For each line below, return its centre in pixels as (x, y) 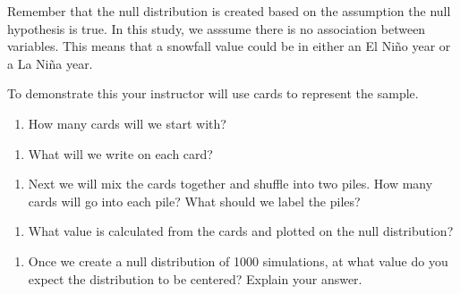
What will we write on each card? (120, 153)
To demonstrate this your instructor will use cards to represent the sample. (213, 93)
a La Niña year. (50, 63)
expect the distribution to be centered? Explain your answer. (195, 278)
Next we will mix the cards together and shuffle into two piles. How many (230, 184)
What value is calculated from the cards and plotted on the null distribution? (241, 231)
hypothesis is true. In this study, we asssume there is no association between (217, 28)
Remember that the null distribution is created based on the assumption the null (229, 11)
